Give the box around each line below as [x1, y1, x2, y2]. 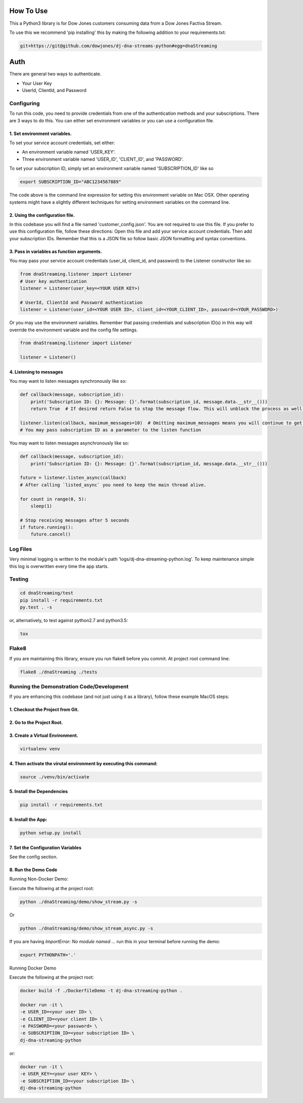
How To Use [9, 7, 48, 15]
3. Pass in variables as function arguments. [9, 248, 102, 254]
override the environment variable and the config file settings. [9, 327, 138, 333]
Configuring [9, 100, 40, 107]
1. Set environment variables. [9, 130, 72, 137]
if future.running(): [20, 524, 74, 531]
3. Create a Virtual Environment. [9, 732, 78, 738]
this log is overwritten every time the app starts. [9, 563, 109, 569]
